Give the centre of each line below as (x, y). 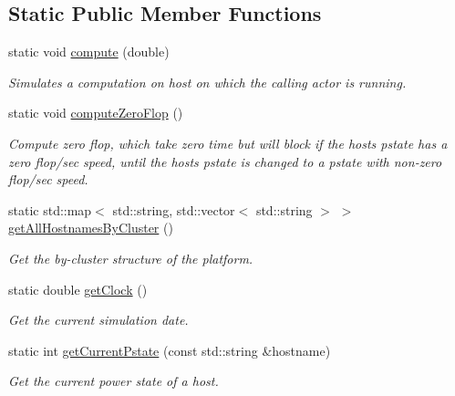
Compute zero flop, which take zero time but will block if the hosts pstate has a (228, 143)
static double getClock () (78, 289)
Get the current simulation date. (98, 320)
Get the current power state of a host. (114, 381)
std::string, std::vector (174, 209)
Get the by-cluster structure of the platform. (131, 258)
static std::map (50, 209)
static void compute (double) (89, 52)
